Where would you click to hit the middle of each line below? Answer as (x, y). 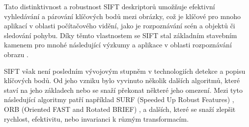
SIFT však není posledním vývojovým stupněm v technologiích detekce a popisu (125, 71)
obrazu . (16, 54)
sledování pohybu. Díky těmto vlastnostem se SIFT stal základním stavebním (121, 35)
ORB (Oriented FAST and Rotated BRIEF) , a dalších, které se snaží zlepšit (120, 109)
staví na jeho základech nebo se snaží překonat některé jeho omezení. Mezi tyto (123, 90)
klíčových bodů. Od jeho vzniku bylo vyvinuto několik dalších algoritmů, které (122, 80)
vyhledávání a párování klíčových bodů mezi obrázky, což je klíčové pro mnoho (122, 16)
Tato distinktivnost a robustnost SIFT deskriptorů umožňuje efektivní (110, 6)
